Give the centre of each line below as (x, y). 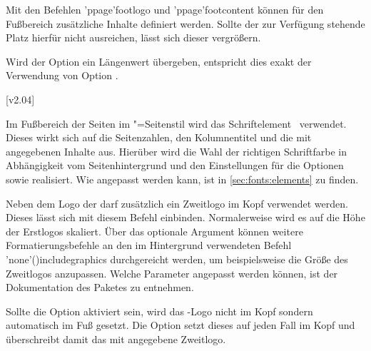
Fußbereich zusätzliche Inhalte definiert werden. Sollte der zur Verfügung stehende (185, 23)
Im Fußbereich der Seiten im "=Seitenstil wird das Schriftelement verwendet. (176, 123)
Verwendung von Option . (62, 75)
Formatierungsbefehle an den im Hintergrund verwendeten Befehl (149, 245)
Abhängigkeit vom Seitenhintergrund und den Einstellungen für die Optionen (175, 165)
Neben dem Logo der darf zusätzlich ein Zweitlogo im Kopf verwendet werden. (177, 203)
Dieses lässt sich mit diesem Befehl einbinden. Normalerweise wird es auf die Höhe (185, 217)
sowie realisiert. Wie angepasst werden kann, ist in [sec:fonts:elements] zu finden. (182, 179)
